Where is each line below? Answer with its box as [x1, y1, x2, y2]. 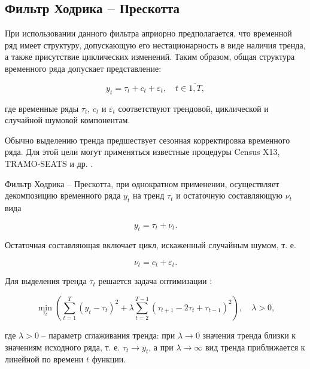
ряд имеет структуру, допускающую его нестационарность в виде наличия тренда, [5, 38, 306, 51]
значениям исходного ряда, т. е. [5, 340, 120, 353]
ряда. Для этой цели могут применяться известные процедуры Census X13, [5, 145, 280, 158]
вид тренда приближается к [205, 340, 305, 353]
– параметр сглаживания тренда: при [41, 328, 175, 341]
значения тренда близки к [202, 328, 296, 341]
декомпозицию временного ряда [5, 189, 121, 202]
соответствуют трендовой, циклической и [118, 102, 269, 114]
